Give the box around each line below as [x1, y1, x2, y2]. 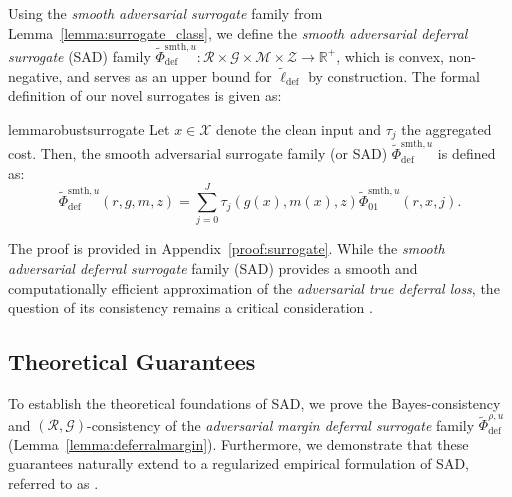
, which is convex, [336, 45, 444, 66]
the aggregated [401, 118, 492, 139]
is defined [437, 143, 496, 164]
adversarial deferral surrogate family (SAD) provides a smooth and [8, 257, 418, 278]
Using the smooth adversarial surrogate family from [8, 3, 323, 23]
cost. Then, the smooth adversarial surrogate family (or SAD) [8, 143, 388, 164]
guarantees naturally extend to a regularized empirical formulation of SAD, [8, 453, 469, 474]
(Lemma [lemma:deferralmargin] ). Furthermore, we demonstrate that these [8, 433, 469, 454]
